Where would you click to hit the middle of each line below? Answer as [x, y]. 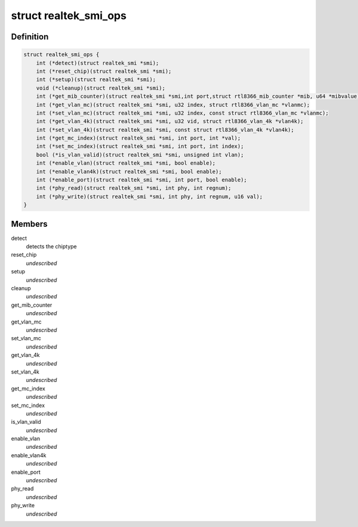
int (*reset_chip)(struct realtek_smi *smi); [104, 71]
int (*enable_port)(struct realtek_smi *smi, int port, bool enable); [142, 180]
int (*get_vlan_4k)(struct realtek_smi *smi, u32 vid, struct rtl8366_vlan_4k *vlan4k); [170, 121]
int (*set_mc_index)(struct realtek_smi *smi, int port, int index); [140, 147]
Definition [30, 37]
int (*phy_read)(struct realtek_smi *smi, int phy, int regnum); [134, 188]
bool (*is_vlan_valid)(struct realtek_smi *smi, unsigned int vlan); [140, 155]
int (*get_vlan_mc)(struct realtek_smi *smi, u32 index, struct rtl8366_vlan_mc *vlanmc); [173, 105]
